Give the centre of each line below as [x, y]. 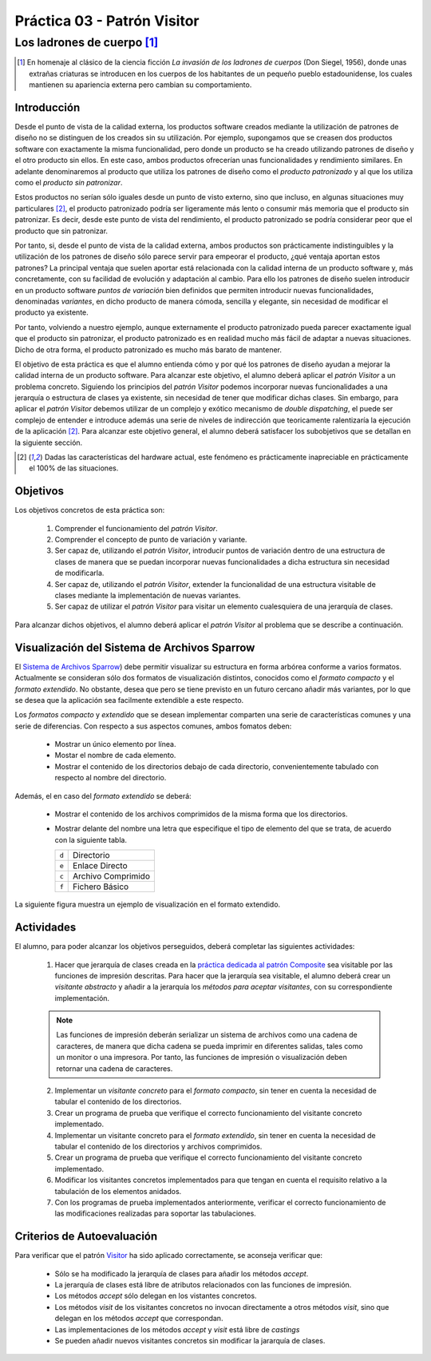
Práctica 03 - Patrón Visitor [107, 21]
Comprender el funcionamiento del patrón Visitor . [136, 528]
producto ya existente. [52, 312]
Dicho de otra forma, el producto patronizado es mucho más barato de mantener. [148, 349]
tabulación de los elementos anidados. [118, 1191]
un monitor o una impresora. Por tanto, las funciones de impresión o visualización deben [202, 1057]
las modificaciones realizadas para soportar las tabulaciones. [156, 1213]
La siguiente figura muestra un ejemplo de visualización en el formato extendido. [148, 905]
